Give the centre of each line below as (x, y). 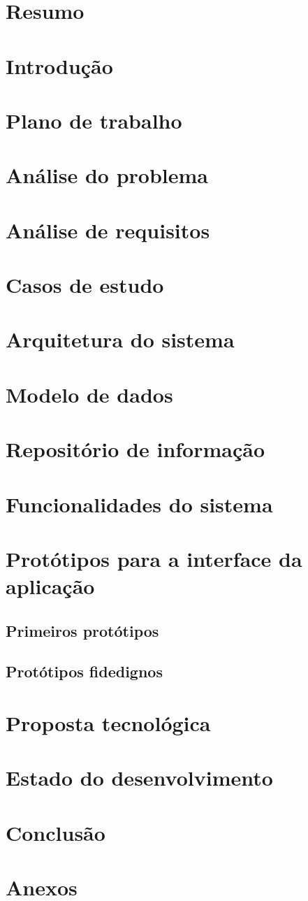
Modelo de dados (89, 394)
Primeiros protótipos (82, 630)
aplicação (50, 586)
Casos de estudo (85, 285)
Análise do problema (107, 175)
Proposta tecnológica (108, 723)
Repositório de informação (135, 449)
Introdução (59, 65)
